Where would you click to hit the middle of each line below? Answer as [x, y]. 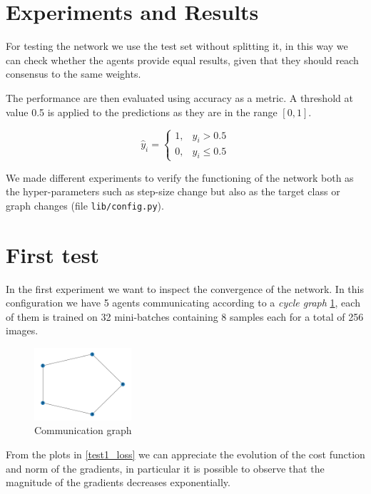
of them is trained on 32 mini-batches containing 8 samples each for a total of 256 [185, 316]
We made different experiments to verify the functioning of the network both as [180, 177]
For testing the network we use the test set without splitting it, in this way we [177, 46]
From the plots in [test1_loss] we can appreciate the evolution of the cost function [185, 454]
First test [52, 254]
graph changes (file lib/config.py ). [85, 205]
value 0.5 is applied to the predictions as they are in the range [142, 112]
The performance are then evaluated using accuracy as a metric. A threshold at [179, 97]
